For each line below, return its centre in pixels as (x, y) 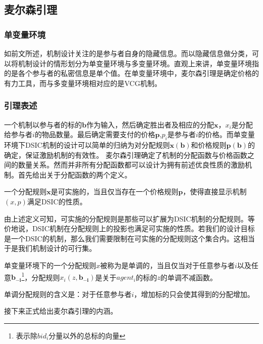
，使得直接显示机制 (215, 191)
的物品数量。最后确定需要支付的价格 (95, 134)
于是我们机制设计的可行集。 (50, 248)
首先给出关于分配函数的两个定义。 (75, 174)
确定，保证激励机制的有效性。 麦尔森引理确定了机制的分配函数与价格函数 (126, 155)
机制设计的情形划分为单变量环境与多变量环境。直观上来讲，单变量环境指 (138, 63)
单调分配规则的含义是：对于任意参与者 (68, 294)
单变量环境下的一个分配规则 (50, 265)
